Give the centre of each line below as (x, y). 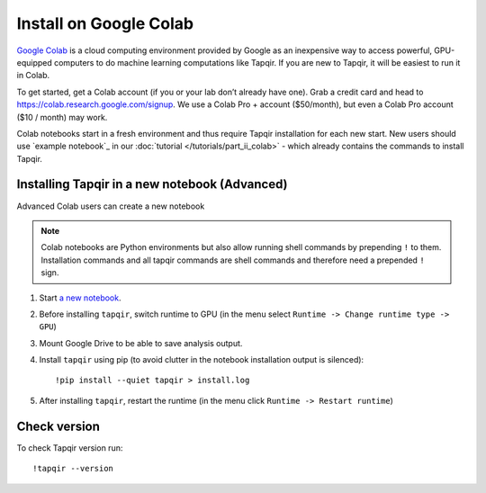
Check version (58, 426)
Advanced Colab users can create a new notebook (111, 206)
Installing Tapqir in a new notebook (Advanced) (152, 184)
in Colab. (33, 76)
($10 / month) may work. (62, 117)
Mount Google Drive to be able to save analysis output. (141, 343)
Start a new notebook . (80, 298)
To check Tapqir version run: (70, 448)
